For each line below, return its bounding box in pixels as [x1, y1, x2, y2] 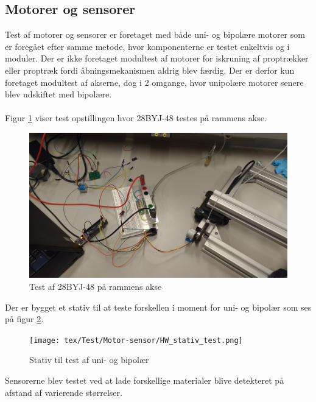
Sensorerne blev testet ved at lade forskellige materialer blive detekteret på [5, 374, 284, 387]
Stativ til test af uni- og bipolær [29, 353, 149, 366]
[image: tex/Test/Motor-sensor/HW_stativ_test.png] [29, 336, 243, 345]
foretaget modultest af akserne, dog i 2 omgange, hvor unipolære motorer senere [5, 76, 304, 88]
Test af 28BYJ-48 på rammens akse [29, 280, 162, 293]
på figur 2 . [5, 312, 44, 325]
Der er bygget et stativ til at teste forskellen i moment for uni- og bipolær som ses [5, 300, 312, 313]
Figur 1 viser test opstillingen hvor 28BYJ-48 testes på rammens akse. [5, 111, 267, 124]
